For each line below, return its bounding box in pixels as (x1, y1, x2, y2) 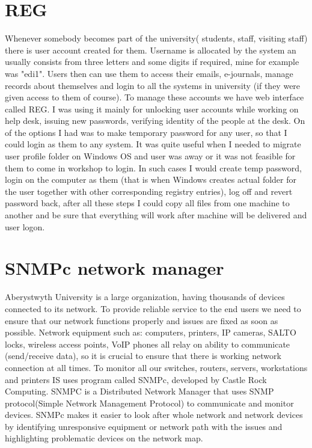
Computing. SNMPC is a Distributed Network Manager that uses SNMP (5, 385, 274, 397)
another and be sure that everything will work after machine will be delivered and (5, 209, 307, 221)
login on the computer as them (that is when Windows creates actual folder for (5, 173, 297, 186)
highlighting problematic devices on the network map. (5, 432, 203, 444)
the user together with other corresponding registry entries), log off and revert (5, 185, 293, 197)
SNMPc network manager (5, 256, 224, 280)
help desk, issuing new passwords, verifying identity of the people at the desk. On (5, 114, 305, 127)
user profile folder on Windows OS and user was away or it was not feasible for (5, 150, 296, 162)
